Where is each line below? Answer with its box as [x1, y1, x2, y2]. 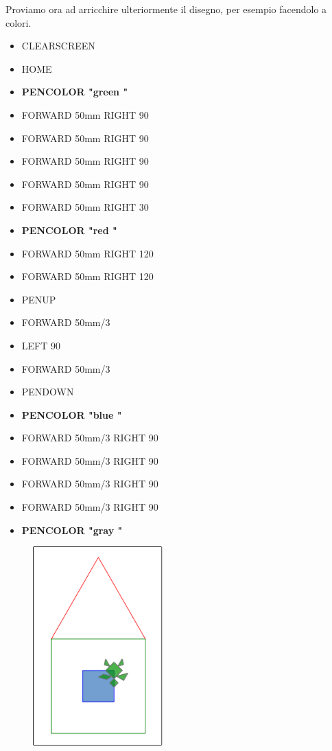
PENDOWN [21, 384, 74, 399]
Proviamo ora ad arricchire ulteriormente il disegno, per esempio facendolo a [5, 2, 327, 16]
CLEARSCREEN [21, 38, 95, 53]
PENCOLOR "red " [21, 222, 117, 237]
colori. [5, 15, 32, 30]
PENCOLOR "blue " [21, 407, 122, 421]
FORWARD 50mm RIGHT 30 [21, 200, 149, 214]
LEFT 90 [21, 338, 60, 352]
